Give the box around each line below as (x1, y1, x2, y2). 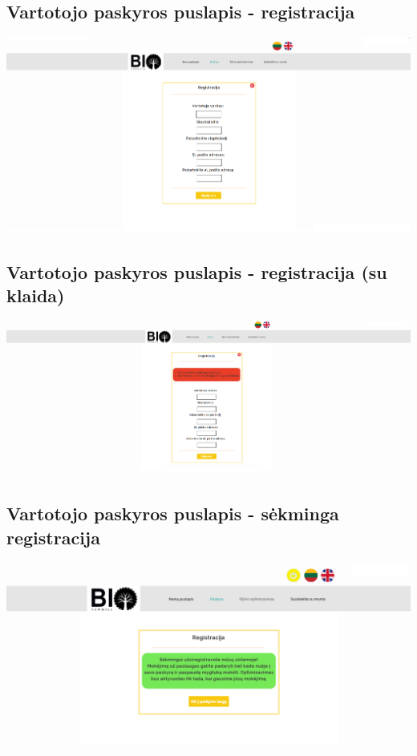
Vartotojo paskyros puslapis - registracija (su (6, 259, 387, 284)
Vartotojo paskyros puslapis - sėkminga (6, 501, 339, 526)
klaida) (6, 282, 65, 307)
